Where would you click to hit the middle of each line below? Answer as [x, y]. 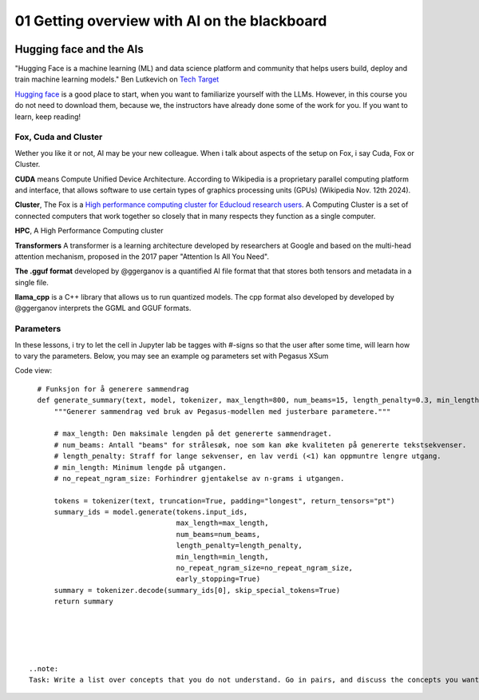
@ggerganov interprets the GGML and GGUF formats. [103, 308]
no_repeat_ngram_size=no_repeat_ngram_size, [265, 568]
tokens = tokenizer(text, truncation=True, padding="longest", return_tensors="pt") [224, 501]
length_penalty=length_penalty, [239, 546]
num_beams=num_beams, [218, 534]
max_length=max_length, [222, 523]
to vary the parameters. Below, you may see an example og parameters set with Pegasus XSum [172, 356]
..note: [44, 668]
